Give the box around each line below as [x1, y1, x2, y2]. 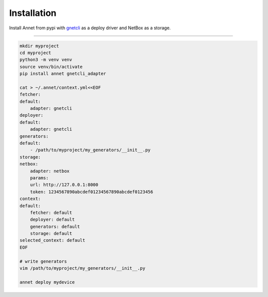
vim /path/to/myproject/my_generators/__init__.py [19, 266, 146, 271]
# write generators [19, 258, 67, 264]
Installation [9, 7, 57, 18]
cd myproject [19, 50, 52, 56]
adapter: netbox [30, 168, 69, 174]
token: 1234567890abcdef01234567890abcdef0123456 [30, 189, 153, 195]
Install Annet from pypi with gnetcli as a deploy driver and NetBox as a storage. [9, 25, 171, 31]
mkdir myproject [19, 43, 60, 49]
